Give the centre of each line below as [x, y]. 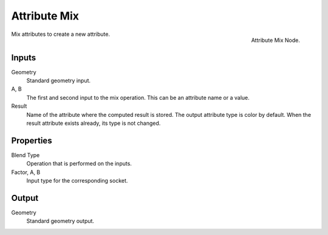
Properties [32, 140]
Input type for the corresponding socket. [77, 181]
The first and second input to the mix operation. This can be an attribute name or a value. [138, 97]
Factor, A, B [26, 172]
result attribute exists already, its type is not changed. [94, 123]
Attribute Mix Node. [275, 40]
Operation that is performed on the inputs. [79, 164]
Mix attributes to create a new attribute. [61, 34]
